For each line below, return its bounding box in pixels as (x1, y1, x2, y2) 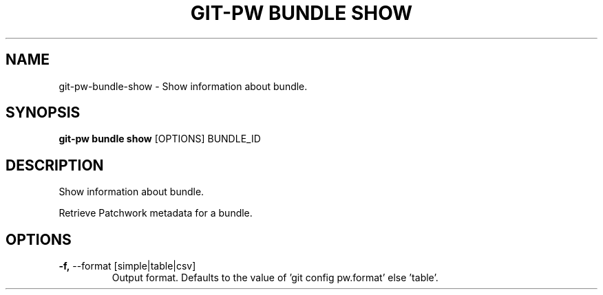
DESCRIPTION (6, 156, 104, 174)
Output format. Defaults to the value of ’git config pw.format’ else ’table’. (112, 272, 438, 284)
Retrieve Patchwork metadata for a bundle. (59, 207, 253, 219)
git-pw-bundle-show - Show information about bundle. (59, 80, 308, 92)
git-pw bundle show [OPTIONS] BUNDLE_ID (59, 133, 261, 145)
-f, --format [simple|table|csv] (59, 260, 196, 272)
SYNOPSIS (6, 104, 81, 122)
